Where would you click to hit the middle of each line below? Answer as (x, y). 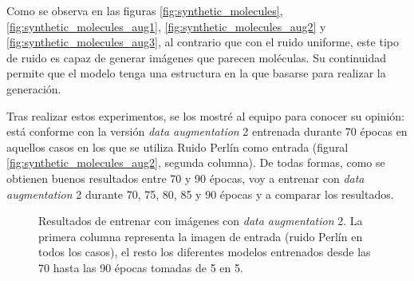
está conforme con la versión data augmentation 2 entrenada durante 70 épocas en (207, 131)
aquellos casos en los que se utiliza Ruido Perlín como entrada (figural (177, 146)
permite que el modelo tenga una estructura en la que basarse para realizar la (196, 73)
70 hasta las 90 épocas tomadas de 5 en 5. (141, 267)
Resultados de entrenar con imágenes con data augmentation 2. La (201, 221)
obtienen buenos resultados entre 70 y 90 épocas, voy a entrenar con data (185, 178)
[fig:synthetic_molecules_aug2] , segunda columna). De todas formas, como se (196, 162)
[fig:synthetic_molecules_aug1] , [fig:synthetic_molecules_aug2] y (166, 26)
